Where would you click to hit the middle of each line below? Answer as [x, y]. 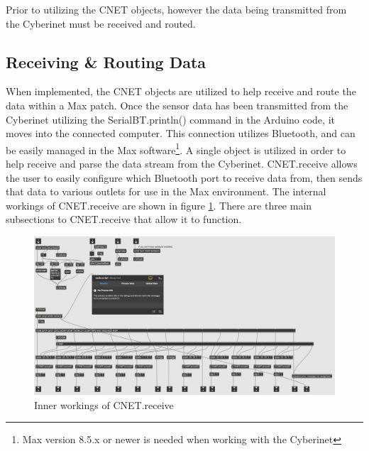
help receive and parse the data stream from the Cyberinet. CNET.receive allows [182, 164]
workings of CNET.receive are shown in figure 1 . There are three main [159, 205]
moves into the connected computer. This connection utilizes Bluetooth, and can [181, 133]
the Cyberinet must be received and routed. [101, 23]
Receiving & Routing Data [106, 61]
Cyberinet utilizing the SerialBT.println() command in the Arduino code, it [170, 119]
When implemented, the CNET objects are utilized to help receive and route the [181, 91]
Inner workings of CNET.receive [104, 404]
